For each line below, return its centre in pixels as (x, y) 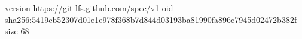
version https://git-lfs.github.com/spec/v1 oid (89, 8)
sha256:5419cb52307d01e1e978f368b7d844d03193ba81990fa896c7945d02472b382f (151, 19)
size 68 (17, 31)
